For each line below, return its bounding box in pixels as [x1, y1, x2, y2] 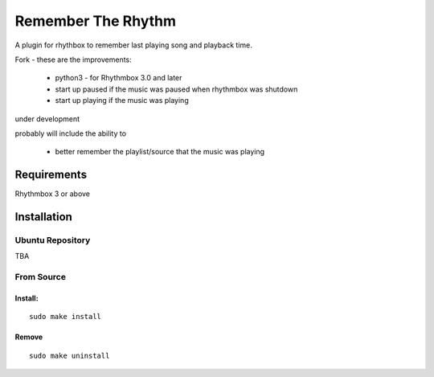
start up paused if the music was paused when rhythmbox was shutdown [55, 84, 298, 94]
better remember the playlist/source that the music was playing [55, 147, 265, 157]
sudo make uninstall [29, 350, 110, 360]
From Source [14, 272, 66, 283]
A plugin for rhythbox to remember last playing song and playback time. [14, 40, 252, 50]
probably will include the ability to [14, 129, 127, 138]
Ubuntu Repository [14, 234, 91, 245]
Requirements [14, 168, 88, 182]
